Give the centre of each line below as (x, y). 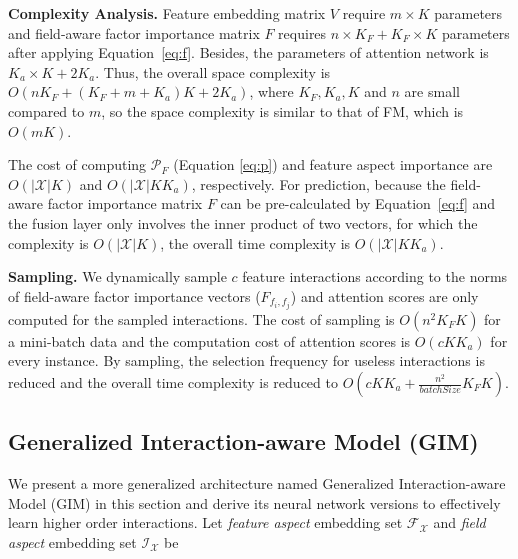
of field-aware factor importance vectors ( (134, 295)
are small (432, 91)
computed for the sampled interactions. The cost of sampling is (201, 318)
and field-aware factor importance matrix (134, 32)
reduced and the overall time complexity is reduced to (173, 382)
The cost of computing (77, 164)
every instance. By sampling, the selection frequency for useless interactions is (246, 360)
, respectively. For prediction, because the (318, 183)
